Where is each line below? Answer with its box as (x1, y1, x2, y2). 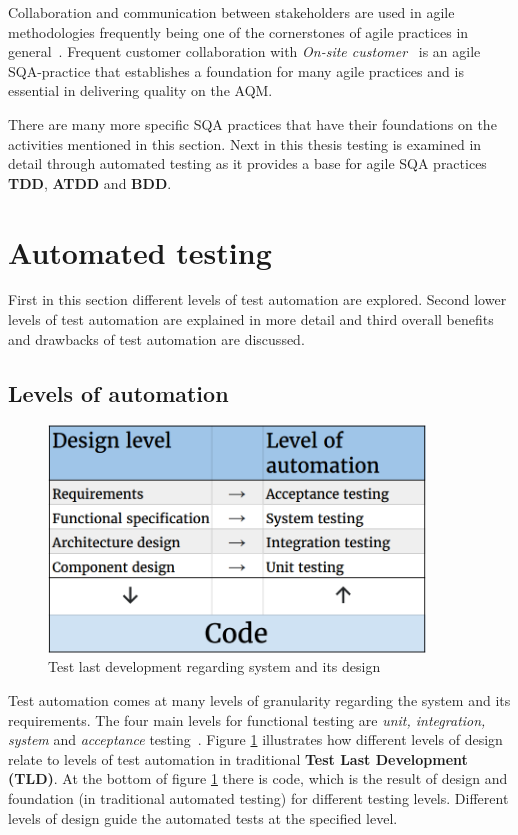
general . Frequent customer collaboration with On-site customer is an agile (8, 41, 481, 62)
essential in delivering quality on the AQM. (8, 80, 273, 101)
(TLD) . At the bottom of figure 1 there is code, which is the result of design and (8, 768, 508, 789)
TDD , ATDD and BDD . (8, 172, 172, 193)
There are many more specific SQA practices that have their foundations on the (8, 113, 497, 134)
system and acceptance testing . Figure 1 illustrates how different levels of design (8, 729, 503, 750)
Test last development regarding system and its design (48, 656, 381, 677)
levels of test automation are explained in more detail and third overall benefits (8, 309, 494, 330)
